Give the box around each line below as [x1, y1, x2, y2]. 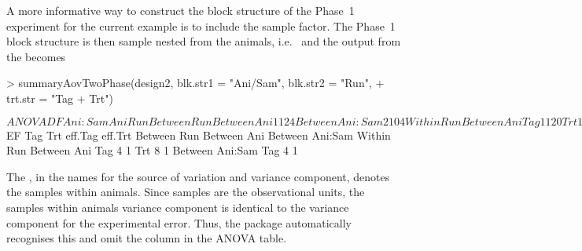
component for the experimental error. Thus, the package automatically [6, 214, 352, 231]
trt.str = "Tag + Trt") [6, 89, 113, 106]
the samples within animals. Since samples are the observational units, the [6, 184, 365, 200]
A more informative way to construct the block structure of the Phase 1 [6, 2, 355, 18]
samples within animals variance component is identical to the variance [6, 198, 349, 215]
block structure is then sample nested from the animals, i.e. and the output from [6, 33, 401, 49]
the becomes [6, 48, 66, 64]
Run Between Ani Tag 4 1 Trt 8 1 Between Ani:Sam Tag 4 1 [6, 142, 298, 158]
